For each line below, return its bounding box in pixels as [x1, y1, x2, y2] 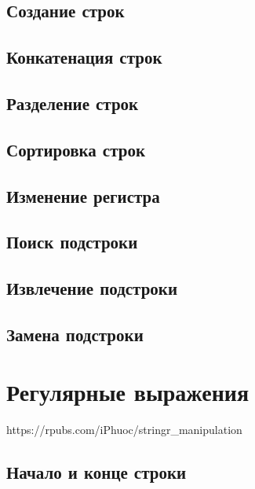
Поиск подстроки [6, 230, 138, 254]
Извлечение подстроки [6, 276, 178, 300]
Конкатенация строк [6, 45, 162, 69]
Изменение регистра [6, 183, 160, 208]
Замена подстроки [6, 322, 144, 346]
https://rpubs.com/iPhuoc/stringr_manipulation [6, 421, 242, 438]
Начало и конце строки [6, 460, 187, 484]
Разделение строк [6, 90, 139, 115]
